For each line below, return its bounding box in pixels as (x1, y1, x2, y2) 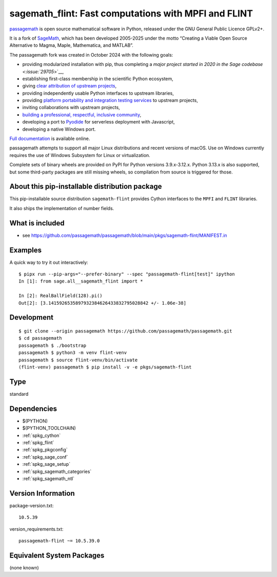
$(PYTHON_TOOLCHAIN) (22, 425, 76, 431)
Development (9, 313, 54, 322)
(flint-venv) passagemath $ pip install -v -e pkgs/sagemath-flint (18, 364, 192, 370)
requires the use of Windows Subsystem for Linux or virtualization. (9, 152, 151, 158)
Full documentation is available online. (9, 135, 90, 142)
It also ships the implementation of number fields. (9, 205, 114, 211)
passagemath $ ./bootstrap (18, 342, 87, 348)
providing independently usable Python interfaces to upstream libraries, (22, 90, 174, 96)
